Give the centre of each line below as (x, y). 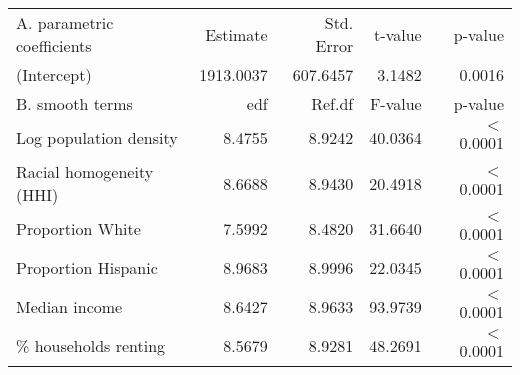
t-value (398, 34)
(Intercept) (54, 74)
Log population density (97, 137)
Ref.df (332, 103)
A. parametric (65, 22)
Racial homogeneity (85, 171)
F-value (395, 103)
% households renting (91, 345)
